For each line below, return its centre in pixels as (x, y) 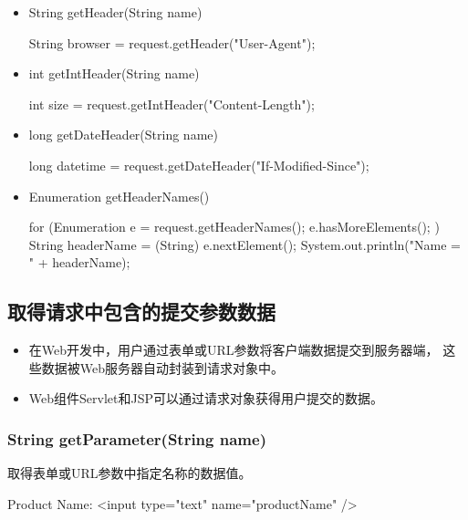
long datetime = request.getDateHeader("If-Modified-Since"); (199, 165)
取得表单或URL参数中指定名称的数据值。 (130, 473)
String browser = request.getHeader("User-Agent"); (172, 42)
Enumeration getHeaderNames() (119, 196)
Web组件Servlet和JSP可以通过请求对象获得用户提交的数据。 (206, 398)
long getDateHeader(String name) (123, 135)
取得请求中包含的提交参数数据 (141, 312)
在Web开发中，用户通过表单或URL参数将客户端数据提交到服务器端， (234, 350)
